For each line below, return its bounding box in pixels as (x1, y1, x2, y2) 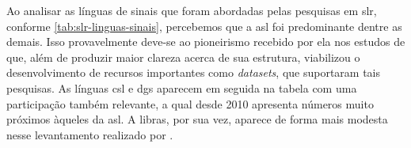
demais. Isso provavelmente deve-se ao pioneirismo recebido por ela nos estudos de (6, 33, 405, 50)
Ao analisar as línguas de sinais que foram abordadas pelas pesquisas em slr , (6, 2, 377, 18)
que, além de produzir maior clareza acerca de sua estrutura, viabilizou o (6, 48, 360, 65)
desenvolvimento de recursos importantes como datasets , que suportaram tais (6, 64, 381, 81)
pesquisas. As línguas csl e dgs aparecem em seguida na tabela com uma (6, 79, 357, 96)
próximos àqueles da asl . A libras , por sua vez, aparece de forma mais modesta (6, 111, 388, 127)
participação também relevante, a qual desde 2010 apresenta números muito (6, 95, 374, 112)
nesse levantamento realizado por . (6, 126, 173, 142)
